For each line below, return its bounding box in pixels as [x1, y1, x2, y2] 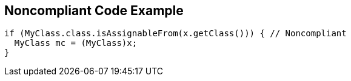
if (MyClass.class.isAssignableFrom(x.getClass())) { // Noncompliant [4, 28, 347, 39]
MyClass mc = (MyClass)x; [14, 38, 138, 48]
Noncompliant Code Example [4, 3, 184, 18]
